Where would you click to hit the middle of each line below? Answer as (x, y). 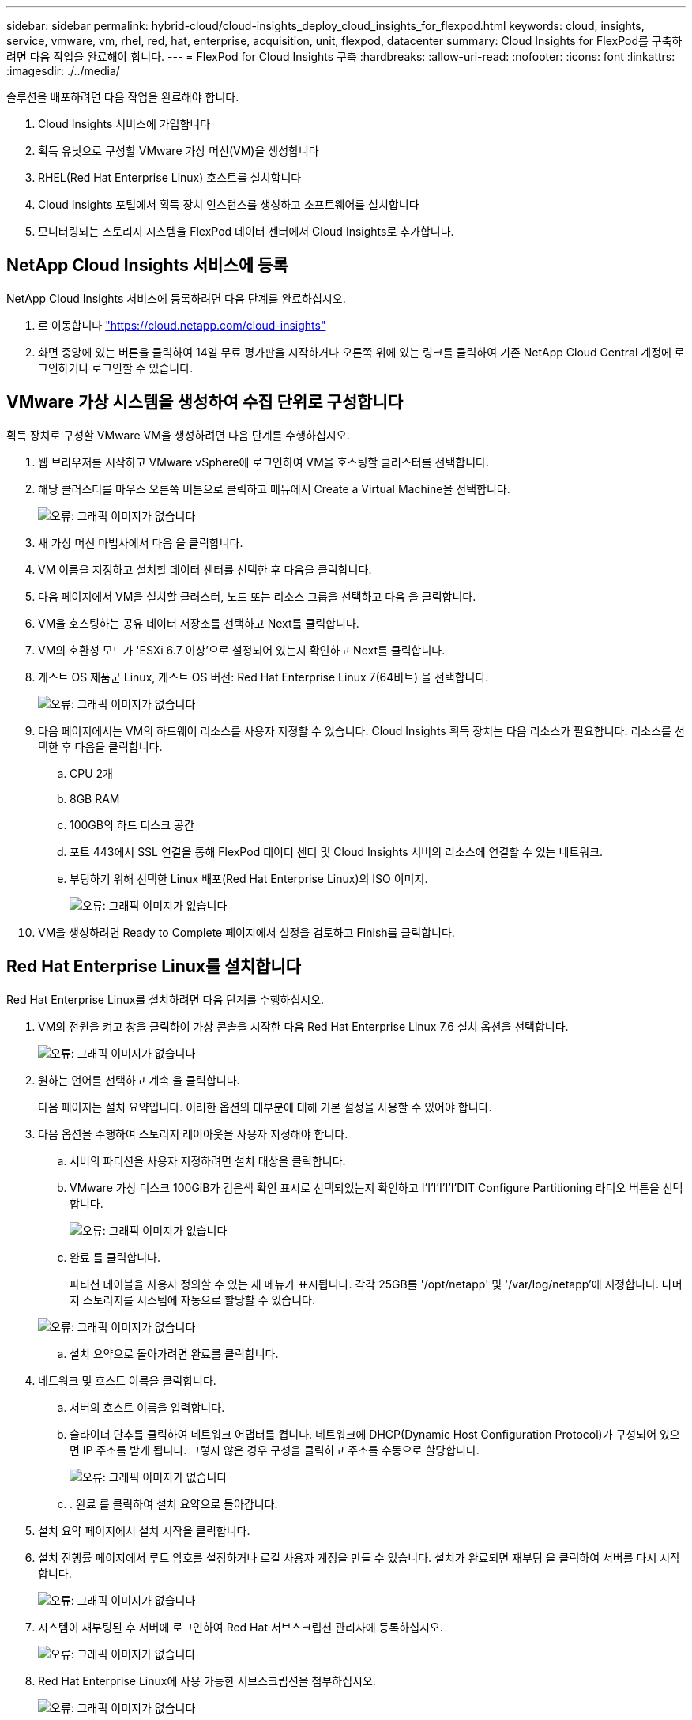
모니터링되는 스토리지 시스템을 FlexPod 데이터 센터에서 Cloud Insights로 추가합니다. (246, 231)
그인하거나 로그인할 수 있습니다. (116, 368)
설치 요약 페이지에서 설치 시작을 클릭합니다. (144, 1530)
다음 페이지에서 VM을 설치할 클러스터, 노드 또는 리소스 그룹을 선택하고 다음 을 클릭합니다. (257, 596)
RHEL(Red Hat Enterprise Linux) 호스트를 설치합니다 (170, 177)
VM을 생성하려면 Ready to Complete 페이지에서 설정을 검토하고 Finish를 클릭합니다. (246, 932)
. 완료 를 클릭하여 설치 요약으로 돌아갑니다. (174, 1503)
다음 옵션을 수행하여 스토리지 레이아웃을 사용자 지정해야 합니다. (193, 1133)
